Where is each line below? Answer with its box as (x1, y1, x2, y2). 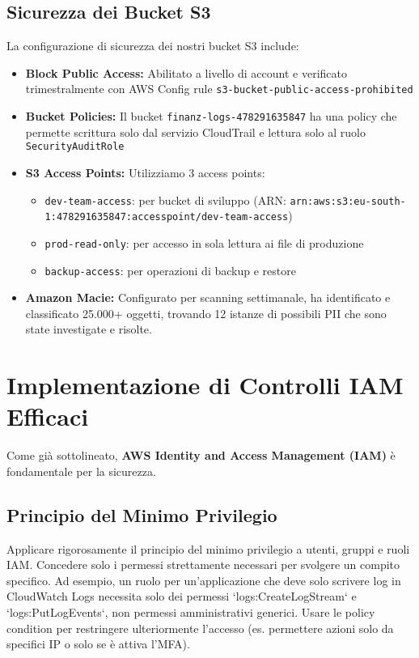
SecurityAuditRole (25, 141, 125, 153)
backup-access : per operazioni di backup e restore (44, 261, 296, 278)
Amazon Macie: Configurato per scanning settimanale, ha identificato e (25, 289, 391, 306)
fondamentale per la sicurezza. (6, 462, 156, 479)
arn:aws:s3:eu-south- (290, 195, 406, 207)
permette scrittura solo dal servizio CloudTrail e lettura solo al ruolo (25, 123, 366, 140)
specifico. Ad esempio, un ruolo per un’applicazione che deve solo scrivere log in (6, 571, 401, 588)
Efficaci (6, 400, 89, 433)
